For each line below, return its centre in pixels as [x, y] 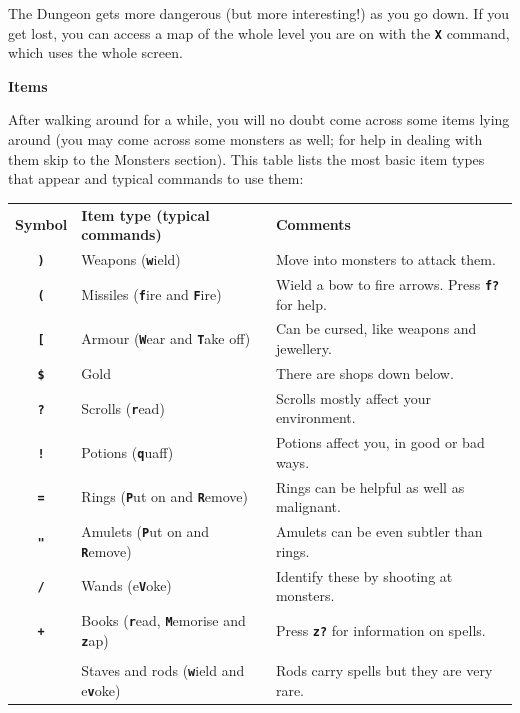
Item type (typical [145, 214]
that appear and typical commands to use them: [156, 178]
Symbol [41, 224]
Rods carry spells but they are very [384, 669]
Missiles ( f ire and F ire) [151, 293]
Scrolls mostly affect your [353, 397]
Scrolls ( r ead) [123, 407]
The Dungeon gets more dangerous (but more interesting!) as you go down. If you [259, 13]
